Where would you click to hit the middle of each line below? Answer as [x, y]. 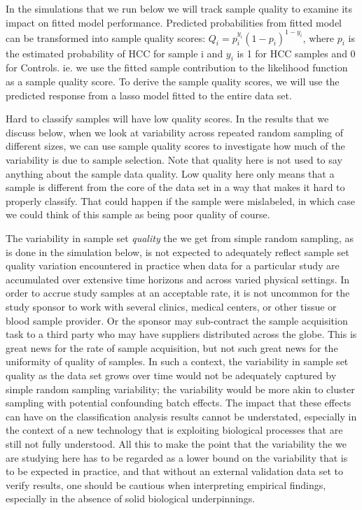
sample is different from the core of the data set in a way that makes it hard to [175, 187]
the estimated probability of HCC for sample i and [114, 53]
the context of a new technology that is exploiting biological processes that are [174, 430]
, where [318, 37]
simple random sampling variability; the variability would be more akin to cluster [180, 389]
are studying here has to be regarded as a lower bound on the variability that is [177, 457]
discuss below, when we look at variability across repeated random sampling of [175, 132]
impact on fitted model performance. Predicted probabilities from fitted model [174, 22]
